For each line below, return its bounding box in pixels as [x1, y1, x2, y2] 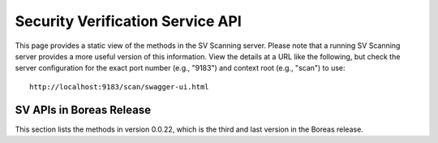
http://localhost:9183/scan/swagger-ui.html [29, 82, 210, 91]
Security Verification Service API [15, 12, 243, 30]
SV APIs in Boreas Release [15, 102, 152, 117]
